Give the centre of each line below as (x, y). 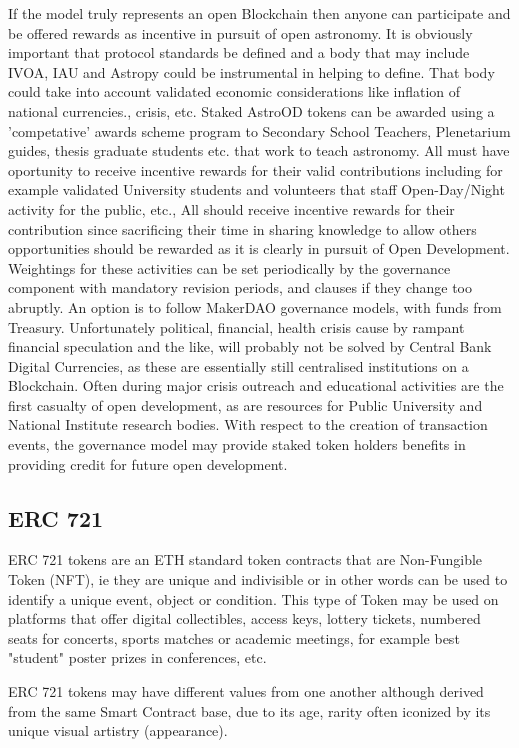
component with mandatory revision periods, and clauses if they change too (240, 287)
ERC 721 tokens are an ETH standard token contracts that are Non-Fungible (245, 559)
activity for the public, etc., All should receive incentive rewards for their (231, 208)
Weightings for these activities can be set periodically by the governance (229, 267)
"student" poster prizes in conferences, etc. (137, 657)
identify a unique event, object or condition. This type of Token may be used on (253, 598)
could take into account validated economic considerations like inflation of (234, 91)
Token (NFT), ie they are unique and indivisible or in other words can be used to (258, 579)
